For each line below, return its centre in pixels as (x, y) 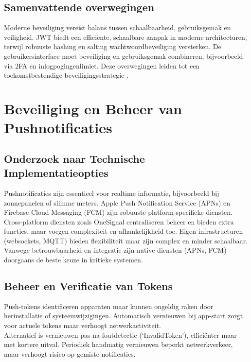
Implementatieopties (56, 173)
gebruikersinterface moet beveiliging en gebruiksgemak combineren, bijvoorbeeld (124, 56)
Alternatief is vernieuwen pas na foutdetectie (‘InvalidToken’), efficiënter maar (120, 335)
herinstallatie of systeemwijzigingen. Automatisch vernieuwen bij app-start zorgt (124, 316)
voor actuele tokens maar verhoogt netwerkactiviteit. (82, 325)
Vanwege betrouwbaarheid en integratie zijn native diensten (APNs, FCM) (115, 250)
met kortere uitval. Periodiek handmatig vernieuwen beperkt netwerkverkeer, (118, 344)
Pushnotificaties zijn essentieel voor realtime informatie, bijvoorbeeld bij (112, 193)
